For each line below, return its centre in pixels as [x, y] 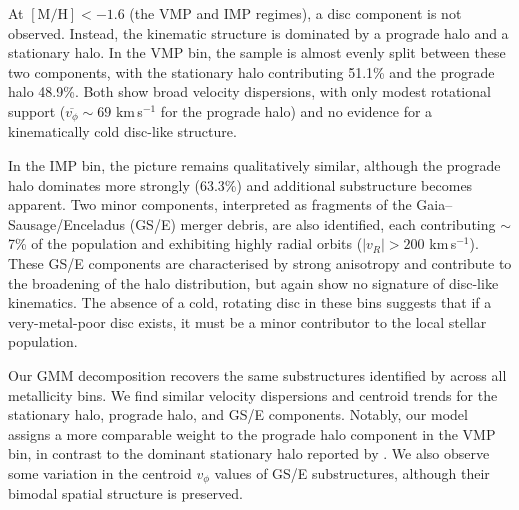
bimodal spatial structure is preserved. [125, 493]
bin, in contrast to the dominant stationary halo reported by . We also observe [249, 453]
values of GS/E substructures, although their [352, 472]
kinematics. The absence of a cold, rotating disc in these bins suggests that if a [250, 302]
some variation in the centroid [100, 472]
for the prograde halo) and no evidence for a [296, 110]
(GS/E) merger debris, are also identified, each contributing [312, 223]
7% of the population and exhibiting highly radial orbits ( [185, 243]
